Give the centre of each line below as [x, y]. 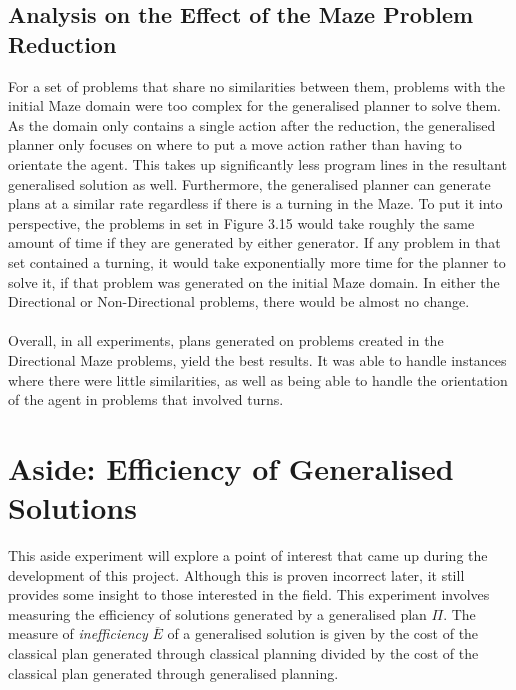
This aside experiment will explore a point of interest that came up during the [248, 555]
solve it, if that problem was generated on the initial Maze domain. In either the [254, 281]
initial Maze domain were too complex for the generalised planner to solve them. [255, 105]
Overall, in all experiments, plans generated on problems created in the [226, 340]
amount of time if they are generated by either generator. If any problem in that [254, 242]
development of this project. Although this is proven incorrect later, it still [236, 574]
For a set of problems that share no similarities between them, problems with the [257, 85]
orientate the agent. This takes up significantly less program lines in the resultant [257, 163]
